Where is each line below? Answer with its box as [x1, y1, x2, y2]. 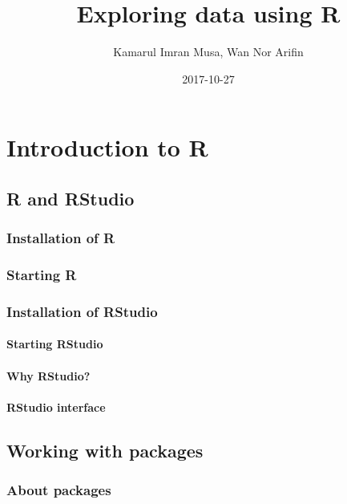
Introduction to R [6, 131, 208, 164]
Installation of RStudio [6, 301, 158, 321]
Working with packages [6, 437, 204, 462]
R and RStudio [6, 185, 135, 210]
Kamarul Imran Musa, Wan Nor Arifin [113, 43, 304, 60]
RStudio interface [6, 398, 106, 415]
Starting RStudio [6, 335, 103, 352]
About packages [6, 480, 111, 500]
